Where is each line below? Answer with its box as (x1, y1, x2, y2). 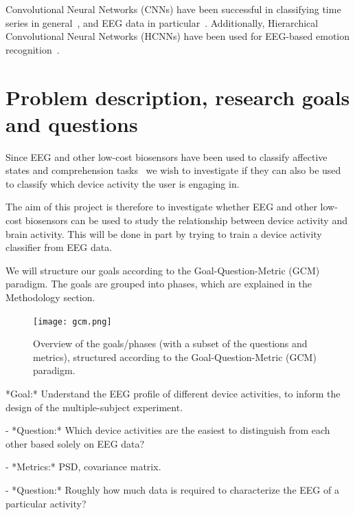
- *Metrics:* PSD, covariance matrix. (5, 459, 161, 474)
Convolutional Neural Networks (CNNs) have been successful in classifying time (5, 2, 341, 16)
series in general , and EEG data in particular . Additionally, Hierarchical (5, 15, 319, 30)
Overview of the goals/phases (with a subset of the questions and (33, 336, 308, 351)
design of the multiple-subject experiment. (5, 399, 183, 414)
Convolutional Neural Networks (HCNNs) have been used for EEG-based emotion (5, 29, 350, 43)
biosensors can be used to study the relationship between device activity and (25, 213, 347, 228)
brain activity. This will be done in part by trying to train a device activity (5, 226, 322, 241)
